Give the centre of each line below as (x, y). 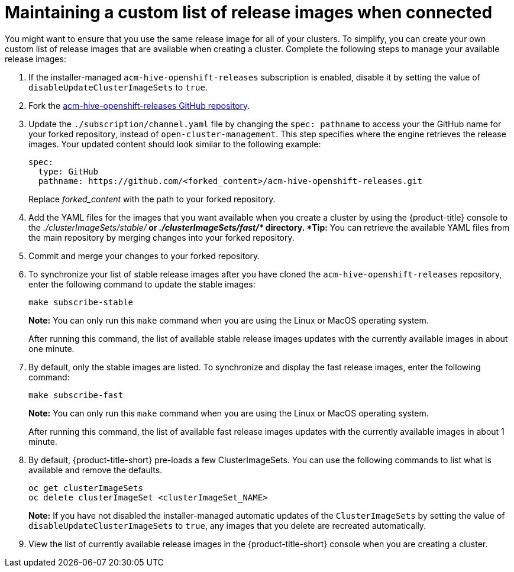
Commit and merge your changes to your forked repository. (144, 256)
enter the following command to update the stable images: (142, 284)
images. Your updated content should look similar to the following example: (175, 144)
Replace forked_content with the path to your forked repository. (152, 199)
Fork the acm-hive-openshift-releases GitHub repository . (139, 105)
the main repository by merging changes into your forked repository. (161, 237)
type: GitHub (68, 171)
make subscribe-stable (81, 302)
